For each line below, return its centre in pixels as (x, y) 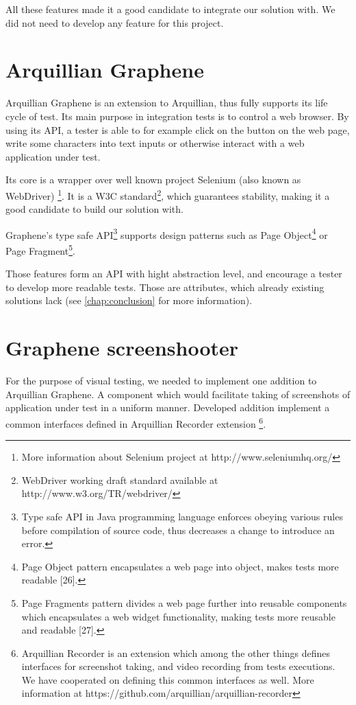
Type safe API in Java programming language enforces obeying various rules (182, 516)
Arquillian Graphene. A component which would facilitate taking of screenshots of (178, 394)
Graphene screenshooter (122, 348)
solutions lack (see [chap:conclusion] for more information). (129, 300)
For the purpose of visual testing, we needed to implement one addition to (161, 381)
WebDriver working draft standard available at (120, 479)
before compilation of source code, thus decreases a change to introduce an (178, 530)
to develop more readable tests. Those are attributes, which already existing (165, 287)
